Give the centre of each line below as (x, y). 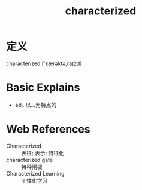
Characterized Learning (35, 173)
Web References (49, 129)
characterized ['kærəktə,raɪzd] (44, 63)
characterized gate (29, 160)
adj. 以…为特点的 (36, 105)
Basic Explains (43, 88)
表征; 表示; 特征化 (43, 153)
